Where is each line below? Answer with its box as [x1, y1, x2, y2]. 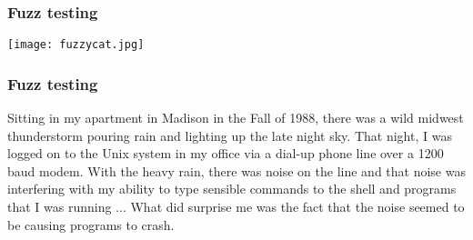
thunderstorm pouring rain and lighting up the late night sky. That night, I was [7, 125, 452, 145]
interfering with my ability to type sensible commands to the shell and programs [7, 179, 457, 198]
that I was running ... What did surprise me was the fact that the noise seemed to [7, 197, 465, 216]
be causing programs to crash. [7, 215, 175, 234]
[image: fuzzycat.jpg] [7, 38, 145, 52]
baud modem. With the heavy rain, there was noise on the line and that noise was [7, 161, 466, 180]
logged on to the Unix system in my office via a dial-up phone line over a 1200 [7, 144, 444, 163]
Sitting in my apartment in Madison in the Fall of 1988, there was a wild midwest [7, 108, 464, 127]
